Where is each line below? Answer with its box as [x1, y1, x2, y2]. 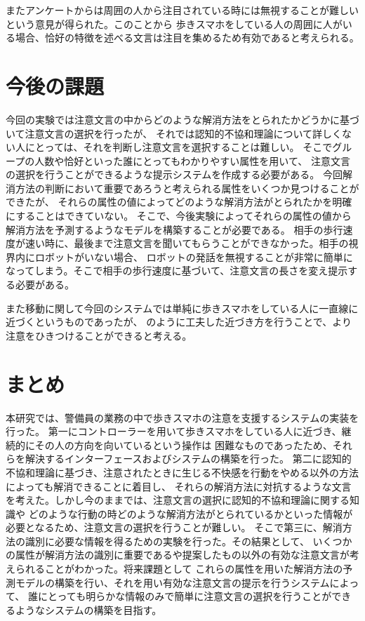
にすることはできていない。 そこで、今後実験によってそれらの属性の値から [6, 208, 352, 223]
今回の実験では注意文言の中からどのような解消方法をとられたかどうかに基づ [6, 112, 359, 126]
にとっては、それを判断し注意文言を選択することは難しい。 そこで [25, 140, 333, 154]
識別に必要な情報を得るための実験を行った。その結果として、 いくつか [25, 533, 352, 548]
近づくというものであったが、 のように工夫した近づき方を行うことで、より [6, 314, 352, 329]
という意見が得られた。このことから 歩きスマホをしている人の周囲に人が [6, 16, 343, 31]
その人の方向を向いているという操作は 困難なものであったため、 [34, 437, 333, 452]
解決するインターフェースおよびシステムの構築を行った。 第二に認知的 [25, 451, 352, 466]
